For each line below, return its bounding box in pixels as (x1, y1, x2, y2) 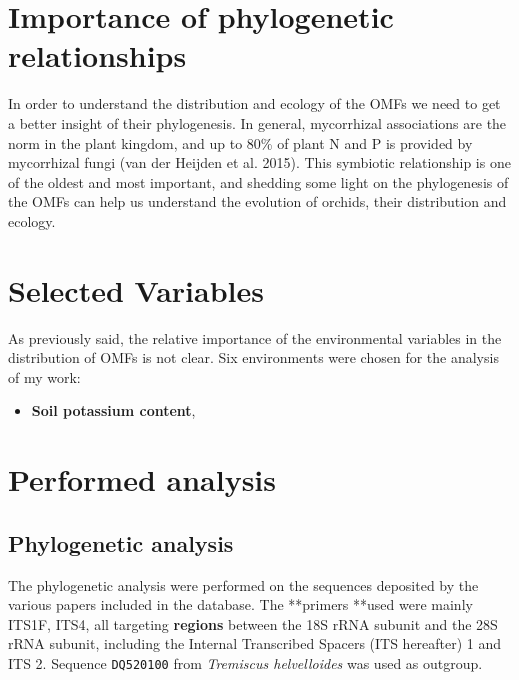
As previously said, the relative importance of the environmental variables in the (8, 327, 502, 348)
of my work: (8, 366, 81, 387)
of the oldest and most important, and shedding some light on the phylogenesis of (8, 171, 509, 192)
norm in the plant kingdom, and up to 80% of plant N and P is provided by (8, 132, 473, 153)
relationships (8, 35, 187, 76)
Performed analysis (8, 459, 277, 500)
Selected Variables (8, 269, 264, 310)
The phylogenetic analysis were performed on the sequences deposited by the (8, 574, 479, 595)
